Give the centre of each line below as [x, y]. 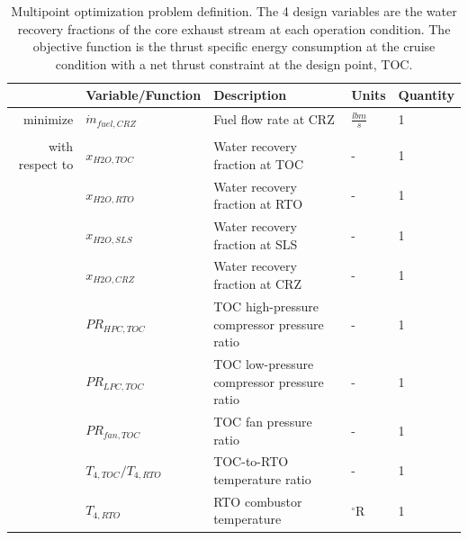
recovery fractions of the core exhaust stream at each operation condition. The [234, 28]
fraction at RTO [258, 204]
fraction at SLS [256, 243]
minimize [48, 118]
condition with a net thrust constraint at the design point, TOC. [234, 63]
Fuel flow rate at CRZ [274, 118]
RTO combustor [258, 501]
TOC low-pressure [264, 363]
